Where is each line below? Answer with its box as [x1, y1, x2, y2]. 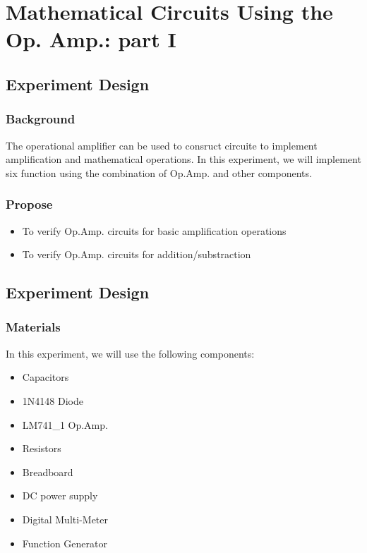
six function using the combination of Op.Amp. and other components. [6, 165, 312, 180]
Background [6, 110, 76, 128]
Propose [6, 195, 53, 213]
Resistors [22, 441, 61, 456]
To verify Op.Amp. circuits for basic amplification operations [22, 223, 287, 238]
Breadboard [22, 464, 73, 479]
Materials [6, 318, 61, 336]
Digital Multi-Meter [22, 511, 108, 526]
